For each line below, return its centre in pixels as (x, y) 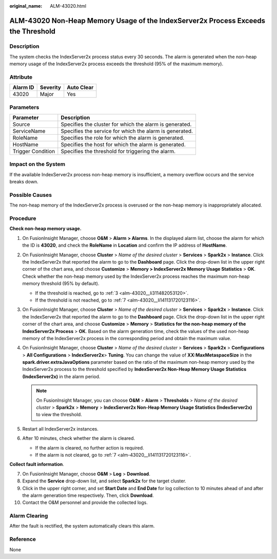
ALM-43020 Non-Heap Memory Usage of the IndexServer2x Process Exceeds (137, 21)
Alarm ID (23, 87)
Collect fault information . (37, 464)
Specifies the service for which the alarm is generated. (127, 131)
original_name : (26, 6)
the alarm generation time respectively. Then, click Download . (88, 495)
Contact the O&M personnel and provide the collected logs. (85, 502)
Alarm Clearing (29, 516)
